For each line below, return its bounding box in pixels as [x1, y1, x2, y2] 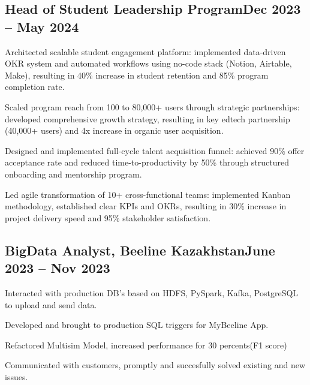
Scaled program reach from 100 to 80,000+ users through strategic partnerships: [5, 100, 300, 113]
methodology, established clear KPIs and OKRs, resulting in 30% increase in [5, 200, 287, 212]
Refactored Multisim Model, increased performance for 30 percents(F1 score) [5, 338, 287, 351]
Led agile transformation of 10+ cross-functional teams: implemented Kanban [5, 188, 291, 200]
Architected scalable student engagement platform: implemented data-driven [5, 45, 286, 58]
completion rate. [5, 80, 65, 93]
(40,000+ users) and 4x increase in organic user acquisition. [5, 124, 224, 137]
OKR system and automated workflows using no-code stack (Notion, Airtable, [5, 57, 292, 70]
